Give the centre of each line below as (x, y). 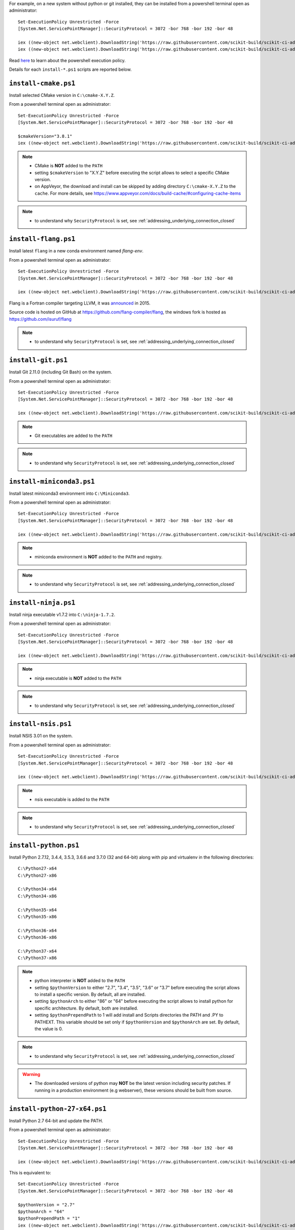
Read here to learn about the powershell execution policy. (67, 60)
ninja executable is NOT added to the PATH (78, 678)
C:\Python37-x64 (37, 951)
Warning (31, 1075)
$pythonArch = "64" (41, 1212)
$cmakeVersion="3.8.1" (45, 136)
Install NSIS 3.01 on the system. (41, 736)
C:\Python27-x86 (37, 875)
